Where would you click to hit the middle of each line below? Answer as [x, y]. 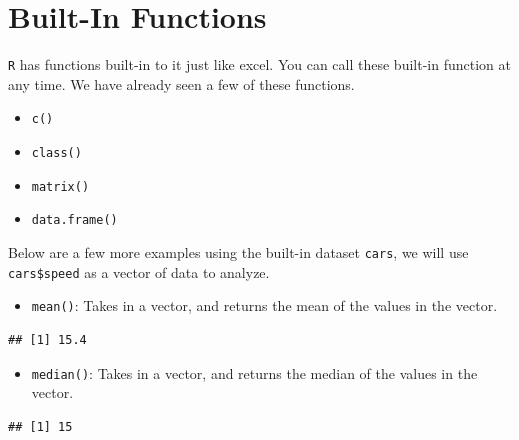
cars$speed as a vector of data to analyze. [139, 271]
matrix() [60, 186]
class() [56, 153]
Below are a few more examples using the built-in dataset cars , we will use [238, 252]
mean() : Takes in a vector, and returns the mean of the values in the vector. [264, 305]
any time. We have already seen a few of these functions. [181, 83]
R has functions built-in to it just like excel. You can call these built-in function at [259, 64]
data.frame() [74, 220]
